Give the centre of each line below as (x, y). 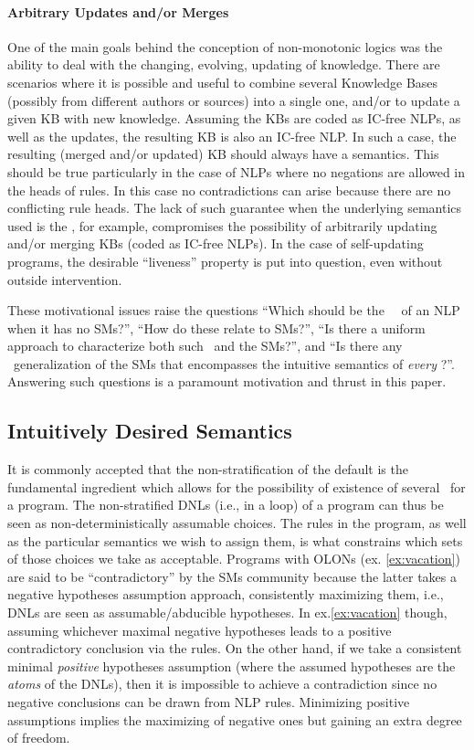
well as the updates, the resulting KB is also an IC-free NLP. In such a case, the (232, 136)
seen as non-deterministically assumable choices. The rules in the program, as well (237, 523)
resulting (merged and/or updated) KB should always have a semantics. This (223, 154)
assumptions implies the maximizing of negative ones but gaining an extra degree (235, 719)
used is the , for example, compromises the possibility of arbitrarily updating (222, 225)
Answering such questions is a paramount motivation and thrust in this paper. (227, 381)
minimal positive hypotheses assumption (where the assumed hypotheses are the (232, 665)
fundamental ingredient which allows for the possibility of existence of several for (237, 486)
